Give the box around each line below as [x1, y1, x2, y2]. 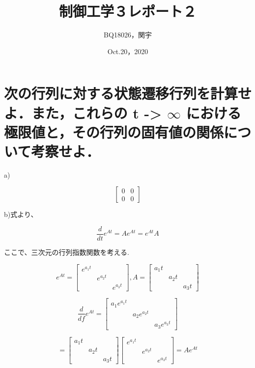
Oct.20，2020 [107, 46, 148, 56]
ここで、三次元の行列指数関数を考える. [4, 247, 129, 257]
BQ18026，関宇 [104, 30, 152, 40]
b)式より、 [4, 209, 38, 219]
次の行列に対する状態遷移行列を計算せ [4, 83, 252, 103]
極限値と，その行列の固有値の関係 [4, 122, 224, 142]
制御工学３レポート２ [58, 1, 197, 21]
